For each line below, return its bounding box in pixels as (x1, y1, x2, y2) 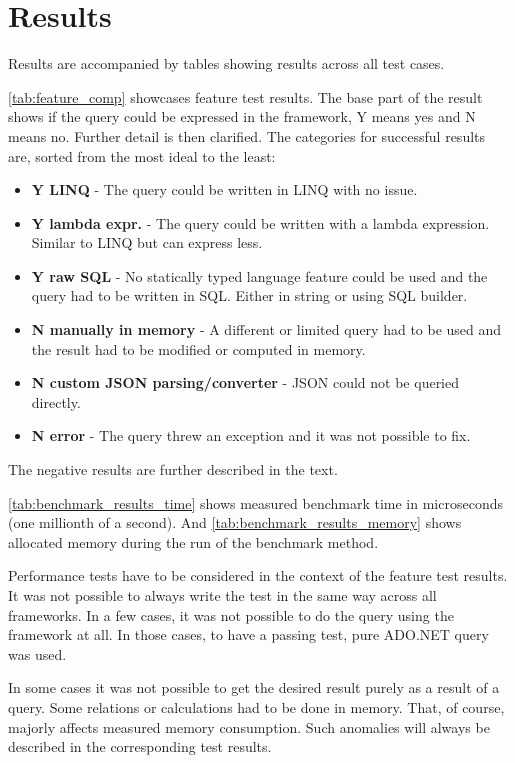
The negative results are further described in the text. (8, 459, 338, 480)
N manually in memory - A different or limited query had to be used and (31, 319, 502, 340)
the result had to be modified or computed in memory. (31, 338, 366, 359)
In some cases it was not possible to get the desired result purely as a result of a (8, 677, 500, 698)
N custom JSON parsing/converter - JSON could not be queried (31, 372, 460, 393)
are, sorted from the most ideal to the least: (8, 145, 276, 166)
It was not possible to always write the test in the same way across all (8, 585, 437, 605)
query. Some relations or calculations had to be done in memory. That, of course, (8, 696, 505, 717)
